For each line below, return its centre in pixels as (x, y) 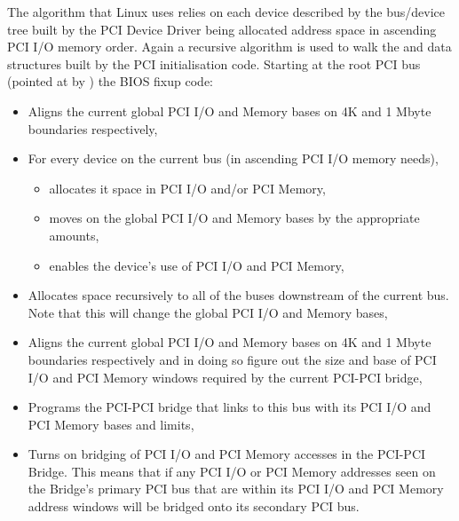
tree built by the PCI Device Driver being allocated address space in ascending (222, 29)
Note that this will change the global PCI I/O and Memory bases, (208, 312)
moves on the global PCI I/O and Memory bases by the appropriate (234, 218)
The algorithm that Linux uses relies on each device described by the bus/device (226, 12)
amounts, (74, 235)
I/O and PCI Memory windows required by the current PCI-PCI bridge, (225, 377)
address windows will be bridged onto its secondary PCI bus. (194, 506)
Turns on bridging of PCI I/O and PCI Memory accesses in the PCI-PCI (227, 454)
